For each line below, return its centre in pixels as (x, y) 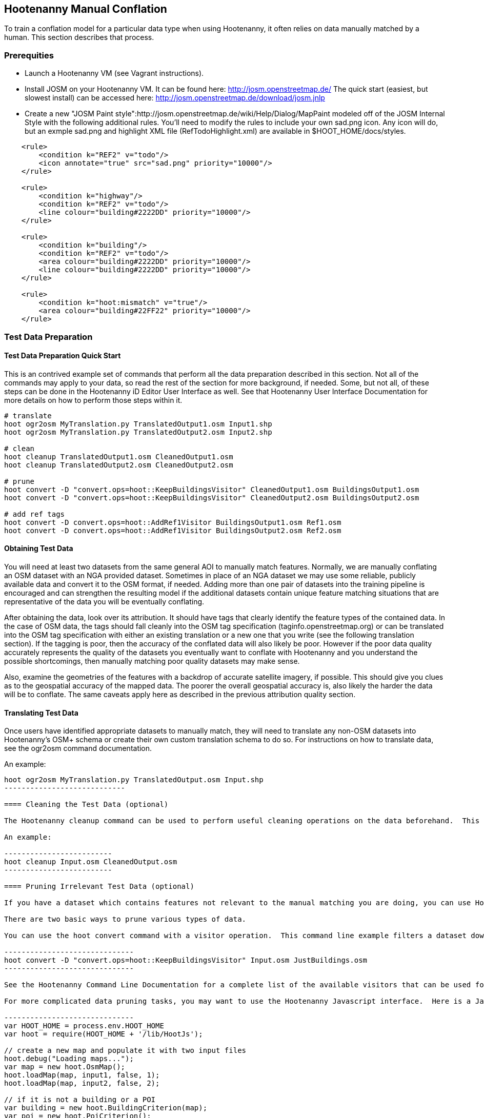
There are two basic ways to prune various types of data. (125, 919)
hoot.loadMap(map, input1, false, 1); (82, 1075)
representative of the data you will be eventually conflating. (104, 601)
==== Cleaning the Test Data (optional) (86, 805)
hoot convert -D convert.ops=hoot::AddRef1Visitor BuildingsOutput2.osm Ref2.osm (173, 530)
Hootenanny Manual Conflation (86, 9)
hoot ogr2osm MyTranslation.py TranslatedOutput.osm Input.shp (134, 780)
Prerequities (29, 55)
